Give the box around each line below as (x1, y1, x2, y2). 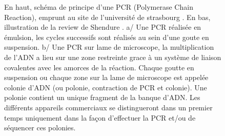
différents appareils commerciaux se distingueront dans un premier (4, 102, 213, 112)
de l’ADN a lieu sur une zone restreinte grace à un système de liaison (4, 51, 221, 62)
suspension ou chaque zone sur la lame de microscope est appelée (4, 72, 209, 83)
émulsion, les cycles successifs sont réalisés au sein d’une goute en (4, 31, 209, 42)
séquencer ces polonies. (4, 122, 76, 133)
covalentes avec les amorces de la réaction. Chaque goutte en (4, 62, 194, 72)
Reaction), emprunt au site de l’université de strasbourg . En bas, (4, 11, 211, 22)
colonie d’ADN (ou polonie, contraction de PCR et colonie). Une (4, 82, 207, 92)
